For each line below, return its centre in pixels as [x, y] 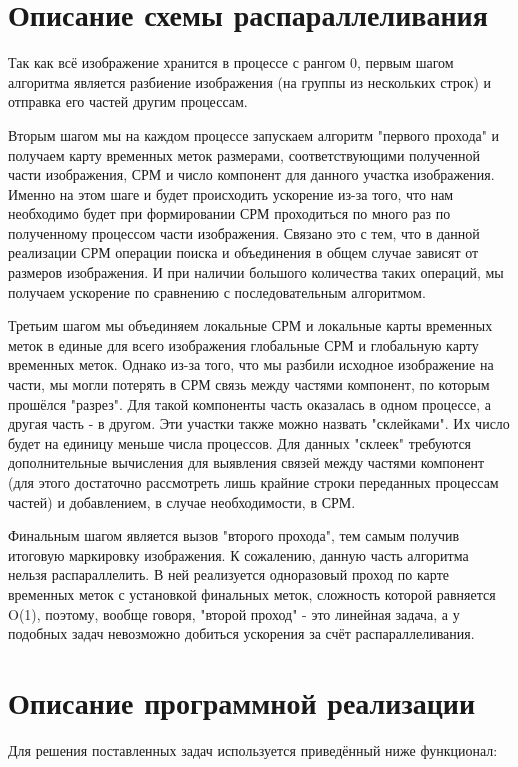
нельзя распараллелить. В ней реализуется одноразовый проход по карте [228, 574]
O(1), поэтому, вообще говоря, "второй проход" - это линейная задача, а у [234, 613]
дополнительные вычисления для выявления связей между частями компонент [246, 462]
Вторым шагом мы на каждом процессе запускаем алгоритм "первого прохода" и [254, 134]
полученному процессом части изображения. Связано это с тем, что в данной [244, 232]
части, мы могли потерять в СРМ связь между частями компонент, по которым [249, 384]
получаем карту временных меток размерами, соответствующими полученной [244, 154]
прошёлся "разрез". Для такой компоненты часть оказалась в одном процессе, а [250, 403]
